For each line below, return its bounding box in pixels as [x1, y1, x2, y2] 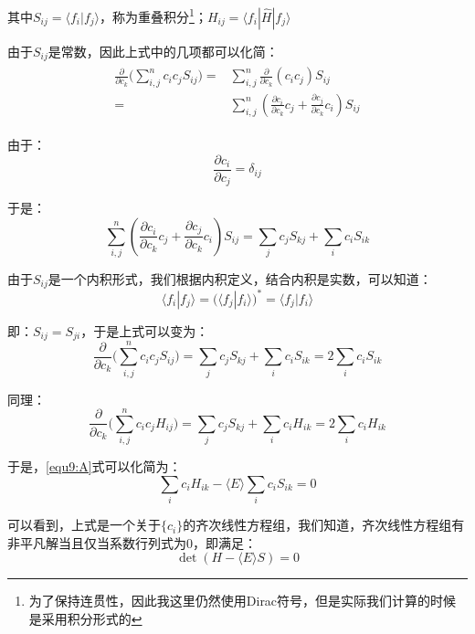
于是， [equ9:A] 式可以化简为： [7, 457, 182, 476]
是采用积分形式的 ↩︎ [28, 608, 142, 628]
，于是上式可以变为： [80, 321, 209, 340]
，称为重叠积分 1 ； [100, 5, 207, 26]
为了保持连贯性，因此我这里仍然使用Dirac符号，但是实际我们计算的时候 [28, 591, 457, 610]
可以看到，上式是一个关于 [7, 515, 161, 534]
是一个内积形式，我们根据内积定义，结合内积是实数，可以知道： [47, 269, 432, 289]
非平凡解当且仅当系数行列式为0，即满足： [7, 533, 257, 552]
